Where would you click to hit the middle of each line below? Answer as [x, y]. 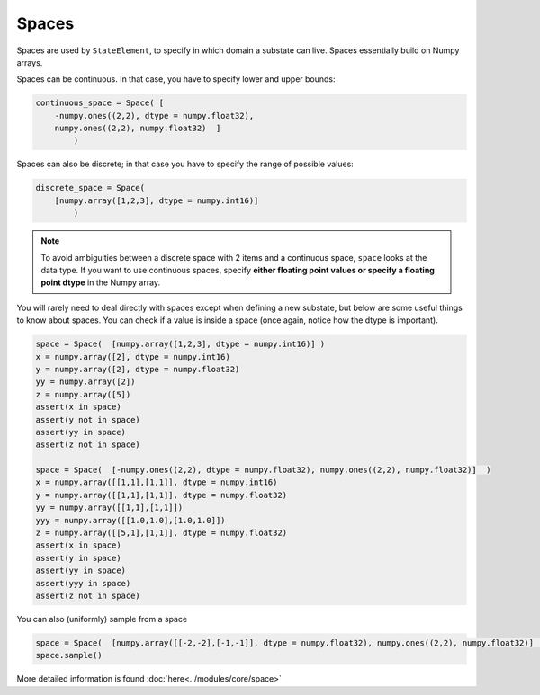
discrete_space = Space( [90, 188]
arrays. [30, 62]
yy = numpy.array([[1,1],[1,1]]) [109, 508]
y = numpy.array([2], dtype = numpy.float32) [138, 369]
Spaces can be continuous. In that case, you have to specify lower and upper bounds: [176, 79]
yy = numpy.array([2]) [85, 382]
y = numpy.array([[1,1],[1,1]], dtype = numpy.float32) [162, 495]
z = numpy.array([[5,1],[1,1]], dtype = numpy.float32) [162, 533]
